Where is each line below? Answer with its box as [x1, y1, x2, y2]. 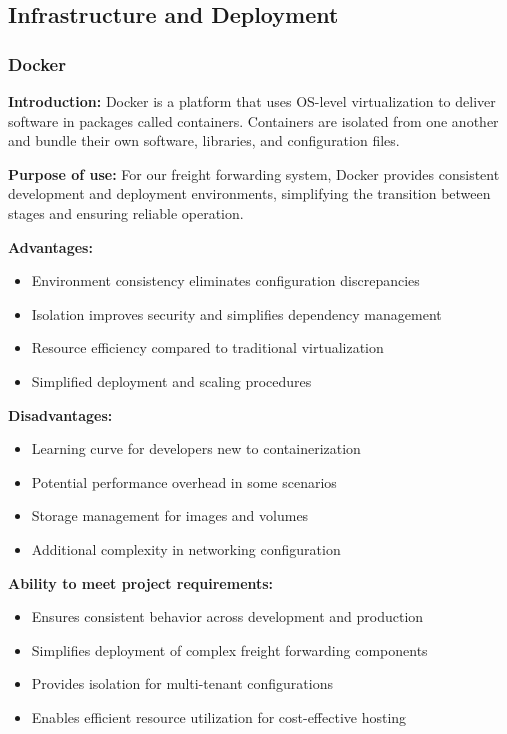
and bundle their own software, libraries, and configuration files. [8, 130, 400, 151]
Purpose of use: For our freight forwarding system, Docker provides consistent [8, 163, 500, 184]
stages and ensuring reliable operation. [8, 202, 244, 223]
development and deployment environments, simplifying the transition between [8, 183, 491, 204]
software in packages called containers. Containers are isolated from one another [8, 110, 499, 131]
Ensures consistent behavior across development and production [31, 606, 424, 627]
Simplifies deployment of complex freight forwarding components [31, 639, 428, 660]
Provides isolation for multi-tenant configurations [31, 673, 333, 694]
